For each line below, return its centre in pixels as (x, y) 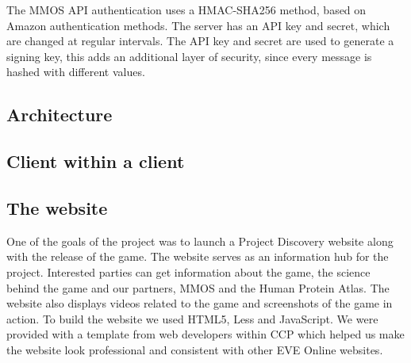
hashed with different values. (76, 72)
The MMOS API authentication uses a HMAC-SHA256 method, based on (186, 10)
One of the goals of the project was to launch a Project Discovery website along (200, 241)
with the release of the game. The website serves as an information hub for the (198, 256)
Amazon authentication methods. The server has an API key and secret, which (198, 25)
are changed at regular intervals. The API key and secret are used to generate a (200, 41)
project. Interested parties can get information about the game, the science (188, 271)
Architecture (60, 115)
